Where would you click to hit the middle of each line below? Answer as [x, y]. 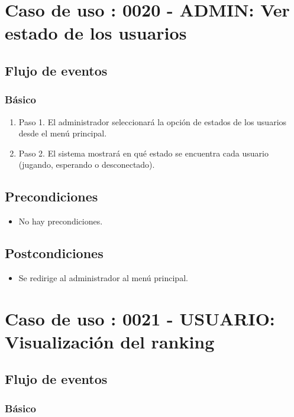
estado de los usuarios [96, 33]
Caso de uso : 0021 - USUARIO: [140, 318]
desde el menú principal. [63, 133]
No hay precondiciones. [61, 221]
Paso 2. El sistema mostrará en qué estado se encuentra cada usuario [143, 153]
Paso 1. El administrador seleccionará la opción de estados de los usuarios [153, 121]
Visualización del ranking [110, 341]
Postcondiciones [54, 253]
